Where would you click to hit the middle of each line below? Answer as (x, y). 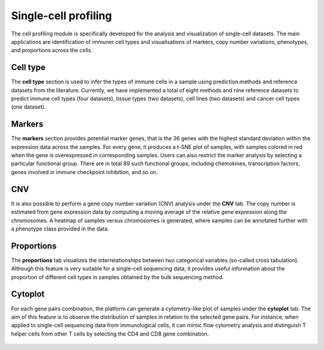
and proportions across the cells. (52, 50)
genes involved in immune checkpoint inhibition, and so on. (85, 172)
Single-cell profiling (61, 16)
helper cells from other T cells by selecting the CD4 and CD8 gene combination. (110, 334)
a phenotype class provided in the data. (60, 229)
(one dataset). (28, 107)
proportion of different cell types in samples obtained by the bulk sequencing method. (118, 277)
